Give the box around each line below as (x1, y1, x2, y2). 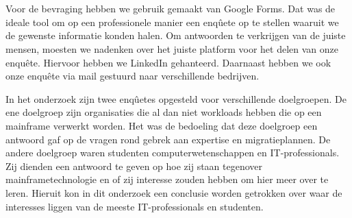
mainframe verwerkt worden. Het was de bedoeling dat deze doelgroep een (5, 118, 318, 132)
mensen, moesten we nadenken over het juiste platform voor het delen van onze (5, 41, 339, 56)
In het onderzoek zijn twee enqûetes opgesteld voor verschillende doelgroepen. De (5, 91, 347, 106)
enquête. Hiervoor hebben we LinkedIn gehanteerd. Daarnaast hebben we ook (5, 55, 331, 69)
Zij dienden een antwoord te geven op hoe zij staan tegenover (5, 158, 263, 173)
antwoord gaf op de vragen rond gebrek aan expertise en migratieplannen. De (5, 132, 331, 146)
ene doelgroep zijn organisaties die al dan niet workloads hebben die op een (5, 105, 322, 119)
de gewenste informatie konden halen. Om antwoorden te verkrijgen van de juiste (5, 28, 346, 43)
